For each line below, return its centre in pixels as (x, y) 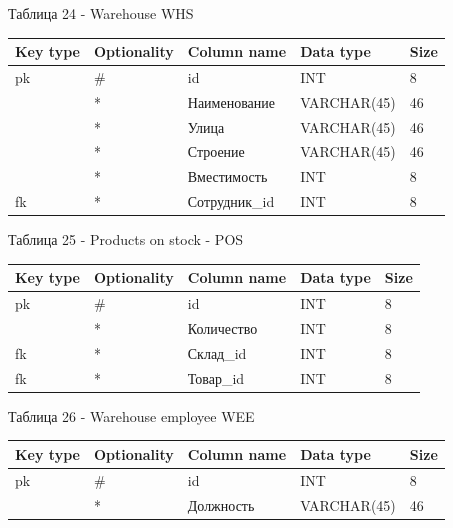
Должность (221, 504)
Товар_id (216, 377)
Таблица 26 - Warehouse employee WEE (131, 415)
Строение (216, 151)
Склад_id (217, 352)
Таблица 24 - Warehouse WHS (101, 13)
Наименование (231, 101)
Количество (222, 328)
